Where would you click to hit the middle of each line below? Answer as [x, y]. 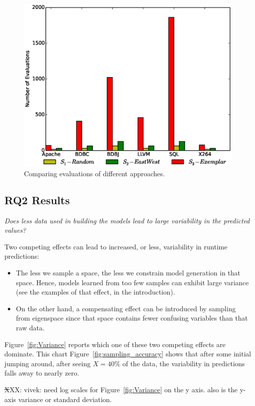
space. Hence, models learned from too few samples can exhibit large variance [132, 282]
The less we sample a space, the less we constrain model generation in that [128, 273]
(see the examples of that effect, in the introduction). [95, 292]
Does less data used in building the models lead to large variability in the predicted [127, 220]
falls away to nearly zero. [42, 373]
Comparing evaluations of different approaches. [94, 173]
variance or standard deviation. [65, 399]
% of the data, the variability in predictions [180, 363]
